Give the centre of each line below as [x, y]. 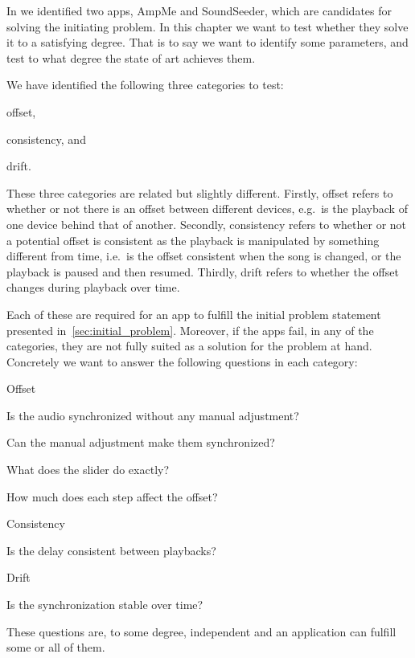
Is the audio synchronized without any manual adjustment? [153, 415]
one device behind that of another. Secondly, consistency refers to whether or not [207, 224]
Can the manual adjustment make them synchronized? [141, 442]
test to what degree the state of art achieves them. [131, 57]
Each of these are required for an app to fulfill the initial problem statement [194, 314]
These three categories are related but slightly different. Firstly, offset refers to [200, 192]
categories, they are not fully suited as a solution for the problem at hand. [189, 346]
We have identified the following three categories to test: [145, 85]
